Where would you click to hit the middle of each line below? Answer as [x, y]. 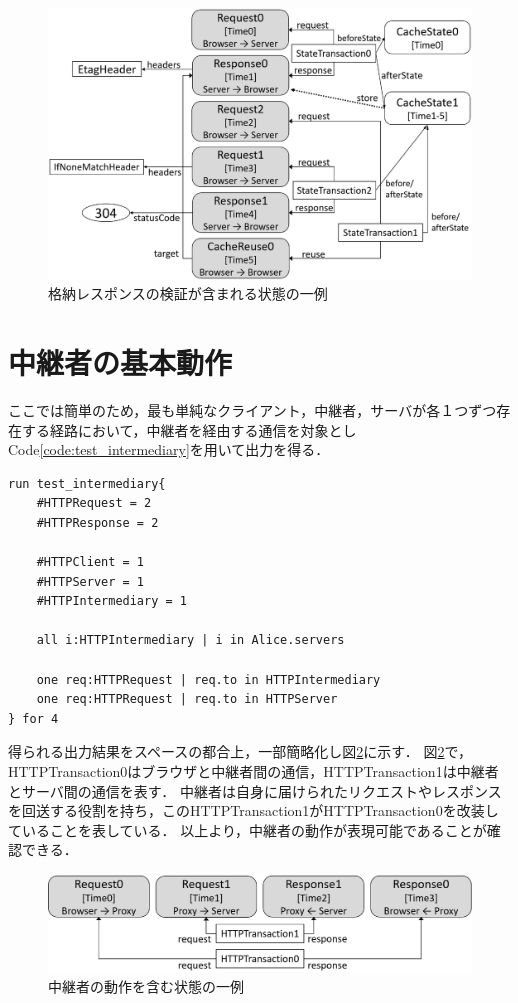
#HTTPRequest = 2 [94, 503]
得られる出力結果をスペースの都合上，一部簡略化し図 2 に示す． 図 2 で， [240, 751]
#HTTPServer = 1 [90, 581]
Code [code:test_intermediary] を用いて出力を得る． [169, 449]
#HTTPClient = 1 [90, 562]
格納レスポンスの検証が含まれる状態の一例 [188, 293]
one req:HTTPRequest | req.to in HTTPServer [187, 699]
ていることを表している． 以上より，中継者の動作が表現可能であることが [247, 829]
